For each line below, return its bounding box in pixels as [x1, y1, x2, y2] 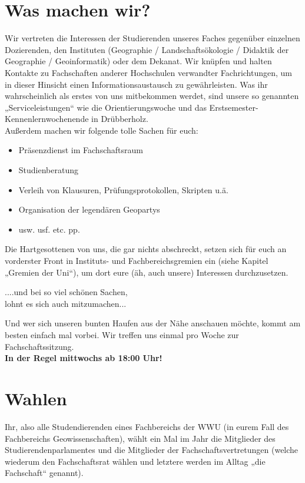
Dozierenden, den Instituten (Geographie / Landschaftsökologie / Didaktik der [5, 43, 289, 55]
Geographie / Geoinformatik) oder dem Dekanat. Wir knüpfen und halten [5, 55, 272, 67]
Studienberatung [18, 164, 78, 176]
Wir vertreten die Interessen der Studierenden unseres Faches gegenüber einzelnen [5, 32, 300, 44]
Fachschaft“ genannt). [5, 467, 84, 479]
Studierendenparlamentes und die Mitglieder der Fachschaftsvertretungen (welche [5, 444, 299, 456]
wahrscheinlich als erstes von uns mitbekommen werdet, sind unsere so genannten [5, 90, 299, 102]
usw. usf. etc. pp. [18, 223, 80, 235]
